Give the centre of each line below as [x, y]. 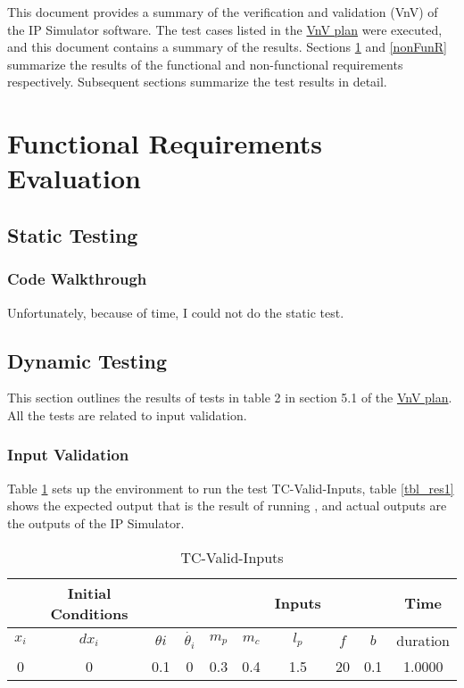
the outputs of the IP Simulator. [96, 522]
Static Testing [73, 234]
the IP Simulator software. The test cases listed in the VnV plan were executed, [225, 29]
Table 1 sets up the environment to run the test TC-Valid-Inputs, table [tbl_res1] [231, 488]
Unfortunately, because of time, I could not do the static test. [176, 312]
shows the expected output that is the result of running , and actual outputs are [227, 506]
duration [423, 640]
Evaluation [74, 178]
